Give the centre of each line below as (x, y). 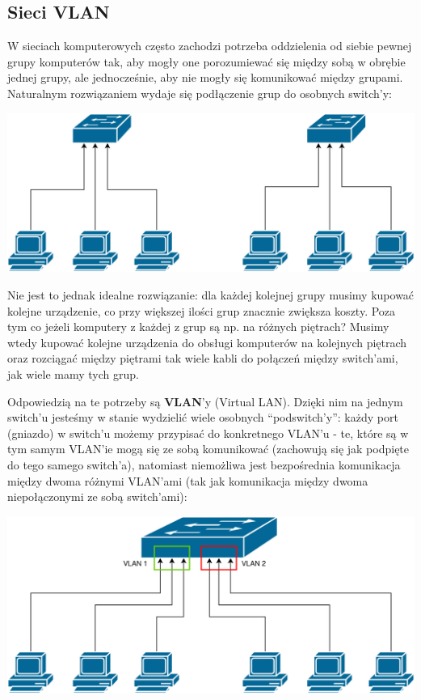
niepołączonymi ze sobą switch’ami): (97, 496)
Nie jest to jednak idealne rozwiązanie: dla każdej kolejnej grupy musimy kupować (211, 295)
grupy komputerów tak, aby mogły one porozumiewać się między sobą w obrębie (206, 61)
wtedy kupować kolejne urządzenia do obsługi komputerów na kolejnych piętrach (207, 342)
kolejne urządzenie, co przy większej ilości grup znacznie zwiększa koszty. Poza (202, 310)
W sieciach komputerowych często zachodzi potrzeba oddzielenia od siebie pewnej (210, 46)
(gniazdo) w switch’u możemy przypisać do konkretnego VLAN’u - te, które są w (208, 433)
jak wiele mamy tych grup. (73, 374)
